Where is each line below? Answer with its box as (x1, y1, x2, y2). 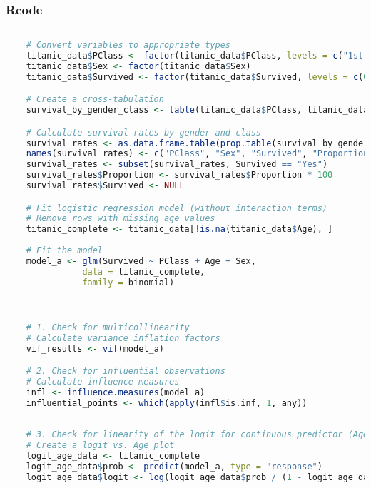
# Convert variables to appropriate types (26, 40, 230, 51)
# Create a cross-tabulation (26, 94, 164, 105)
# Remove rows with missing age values (26, 213, 215, 224)
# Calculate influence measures (26, 376, 180, 387)
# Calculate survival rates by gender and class (26, 127, 261, 138)
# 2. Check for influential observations (26, 366, 225, 377)
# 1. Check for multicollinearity (26, 322, 190, 332)
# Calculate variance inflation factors (26, 332, 220, 343)
